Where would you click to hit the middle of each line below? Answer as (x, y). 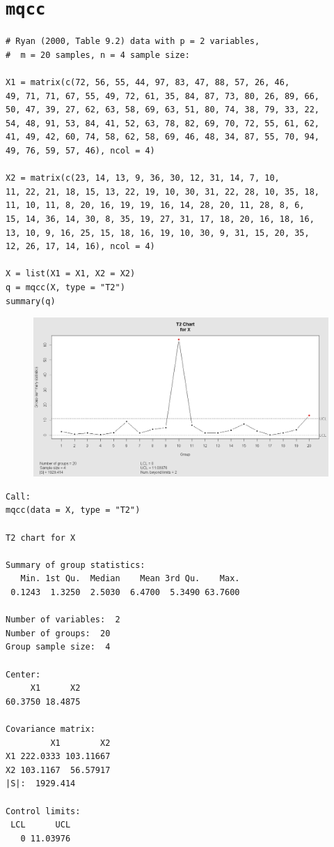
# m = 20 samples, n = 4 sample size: (98, 55)
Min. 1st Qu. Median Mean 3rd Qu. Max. (130, 579)
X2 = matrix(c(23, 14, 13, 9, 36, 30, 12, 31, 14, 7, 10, (143, 178)
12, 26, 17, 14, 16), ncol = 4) (80, 247)
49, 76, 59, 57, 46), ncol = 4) (80, 151)
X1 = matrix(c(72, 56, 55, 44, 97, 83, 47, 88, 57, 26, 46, (148, 83)
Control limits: (43, 811)
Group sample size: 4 (58, 647)
